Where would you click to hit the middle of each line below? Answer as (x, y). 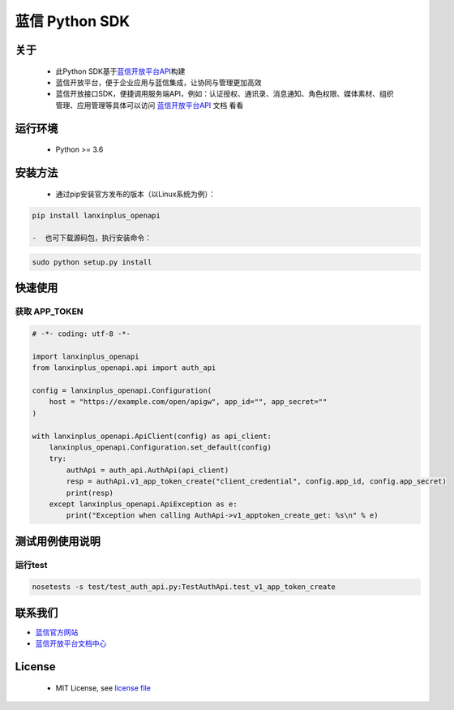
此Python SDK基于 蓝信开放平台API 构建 (120, 71)
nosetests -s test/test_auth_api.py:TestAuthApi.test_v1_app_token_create (184, 587)
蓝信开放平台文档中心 (71, 643)
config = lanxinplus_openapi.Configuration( (122, 391)
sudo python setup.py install (92, 262)
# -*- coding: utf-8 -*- (81, 334)
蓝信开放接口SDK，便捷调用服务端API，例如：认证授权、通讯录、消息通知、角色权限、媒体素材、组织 (225, 94)
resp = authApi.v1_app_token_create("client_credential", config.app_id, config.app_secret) (257, 482)
